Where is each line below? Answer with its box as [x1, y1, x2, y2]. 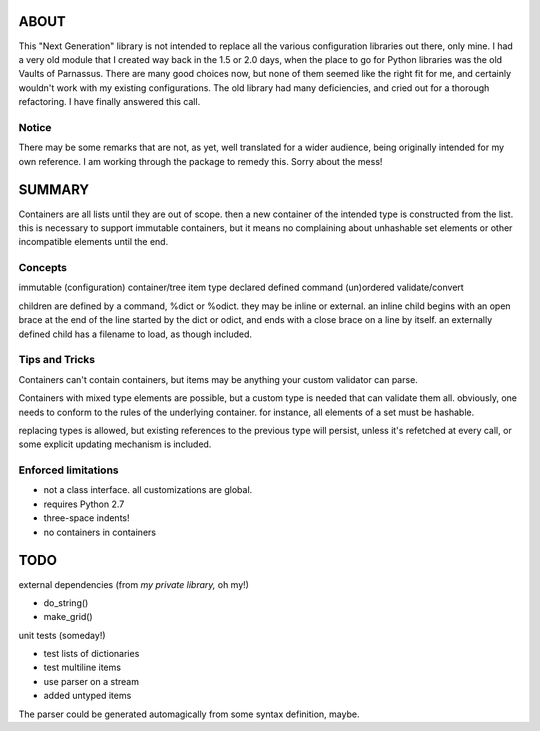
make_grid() [43, 611, 94, 623]
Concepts [18, 261, 68, 275]
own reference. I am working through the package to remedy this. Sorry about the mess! [18, 155, 383, 167]
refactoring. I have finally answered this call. [18, 96, 201, 108]
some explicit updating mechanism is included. [18, 438, 212, 450]
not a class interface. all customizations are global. [43, 484, 253, 496]
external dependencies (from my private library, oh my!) [18, 578, 250, 590]
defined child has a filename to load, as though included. [18, 328, 252, 340]
